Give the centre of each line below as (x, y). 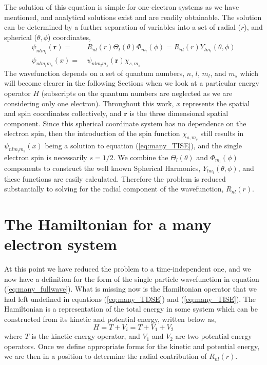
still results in (222, 133)
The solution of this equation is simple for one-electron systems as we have (122, 7)
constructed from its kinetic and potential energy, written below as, (110, 319)
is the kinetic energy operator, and (86, 336)
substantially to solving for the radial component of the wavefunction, (114, 189)
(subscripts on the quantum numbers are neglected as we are (137, 93)
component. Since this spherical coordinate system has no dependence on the (125, 123)
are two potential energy (214, 336)
